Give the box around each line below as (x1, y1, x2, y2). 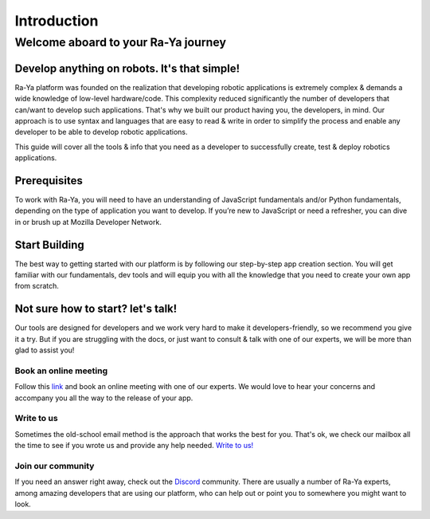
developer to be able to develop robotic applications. (14, 128, 188, 137)
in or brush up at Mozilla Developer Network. (14, 217, 162, 226)
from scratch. (14, 281, 60, 291)
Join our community (14, 460, 95, 471)
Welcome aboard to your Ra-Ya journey (14, 35, 227, 49)
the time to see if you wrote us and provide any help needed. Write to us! (14, 441, 254, 450)
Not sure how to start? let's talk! (14, 302, 178, 316)
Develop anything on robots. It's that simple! (14, 61, 240, 75)
